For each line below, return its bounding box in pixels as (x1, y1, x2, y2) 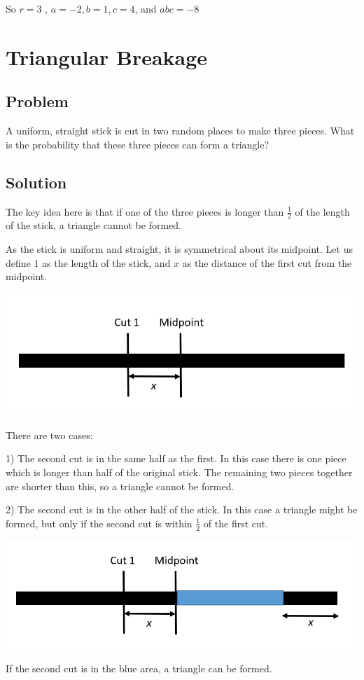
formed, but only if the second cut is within (6, 515, 192, 530)
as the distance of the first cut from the (182, 255, 352, 270)
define (6, 255, 31, 270)
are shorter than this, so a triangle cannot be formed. (6, 478, 234, 493)
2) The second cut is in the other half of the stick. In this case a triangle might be (6, 502, 358, 517)
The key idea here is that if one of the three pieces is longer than (6, 204, 284, 218)
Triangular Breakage (6, 42, 208, 71)
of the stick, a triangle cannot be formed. (6, 218, 181, 233)
